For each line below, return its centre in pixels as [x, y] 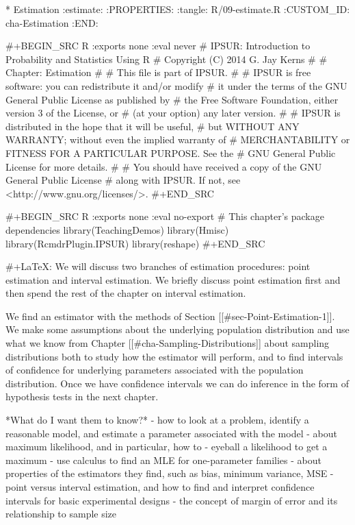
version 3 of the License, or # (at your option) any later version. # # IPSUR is [173, 113]
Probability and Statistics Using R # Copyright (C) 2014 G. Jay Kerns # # [167, 59]
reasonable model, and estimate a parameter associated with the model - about [171, 433]
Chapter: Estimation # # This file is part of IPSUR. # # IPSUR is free [158, 72]
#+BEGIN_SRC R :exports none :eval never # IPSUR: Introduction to [158, 46]
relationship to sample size [61, 514]
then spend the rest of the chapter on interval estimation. [126, 293]
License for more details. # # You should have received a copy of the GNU [164, 166]
